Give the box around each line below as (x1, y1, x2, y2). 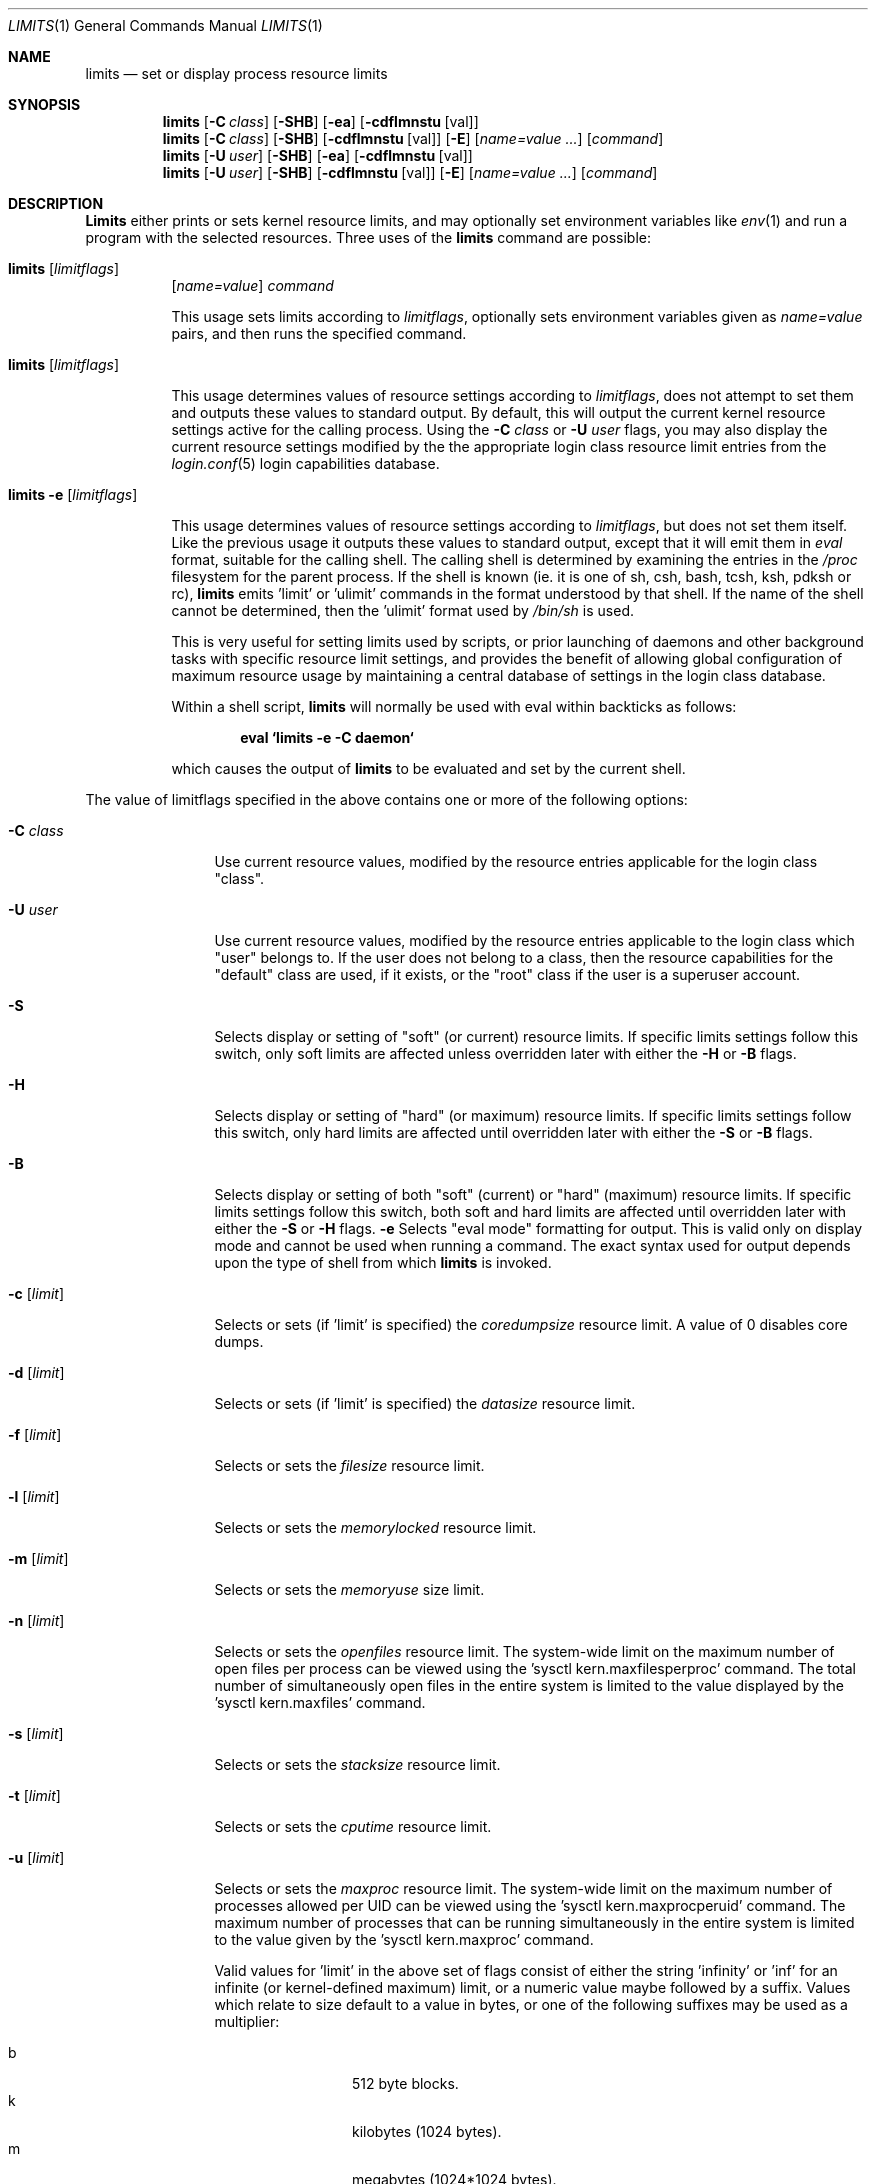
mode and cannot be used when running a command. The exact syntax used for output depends (214, 1237, 851, 1254)
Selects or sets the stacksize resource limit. (214, 1756, 501, 1773)
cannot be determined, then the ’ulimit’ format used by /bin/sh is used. (171, 602, 634, 619)
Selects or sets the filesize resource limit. (214, 1457, 485, 1474)
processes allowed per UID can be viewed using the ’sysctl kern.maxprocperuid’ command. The (214, 1897, 846, 1914)
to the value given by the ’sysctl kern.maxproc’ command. (214, 1931, 594, 1948)
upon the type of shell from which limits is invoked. (214, 1254, 552, 1271)
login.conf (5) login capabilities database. (171, 455, 440, 472)
